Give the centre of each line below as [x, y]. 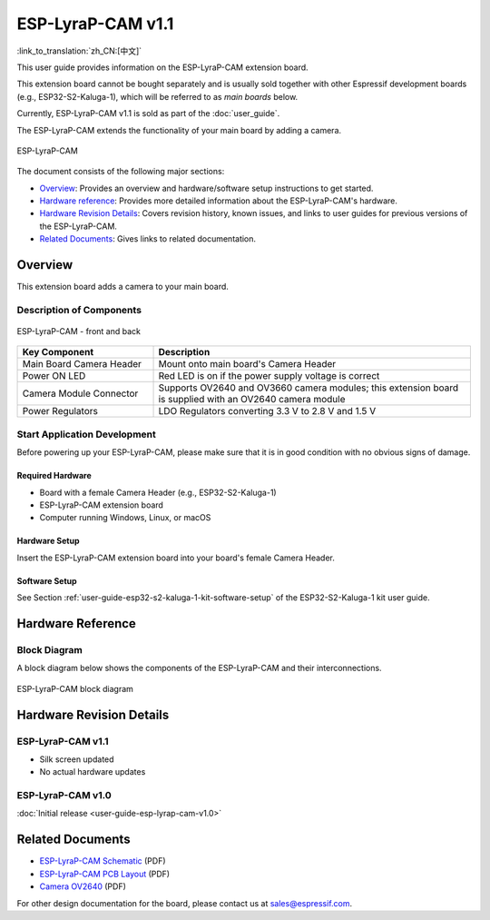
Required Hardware [54, 476]
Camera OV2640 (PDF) [83, 886]
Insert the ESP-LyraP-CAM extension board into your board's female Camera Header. [176, 558]
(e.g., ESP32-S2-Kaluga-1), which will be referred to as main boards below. [157, 96]
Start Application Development [86, 434]
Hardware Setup [48, 541]
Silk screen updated [77, 759]
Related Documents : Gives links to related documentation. [148, 239]
